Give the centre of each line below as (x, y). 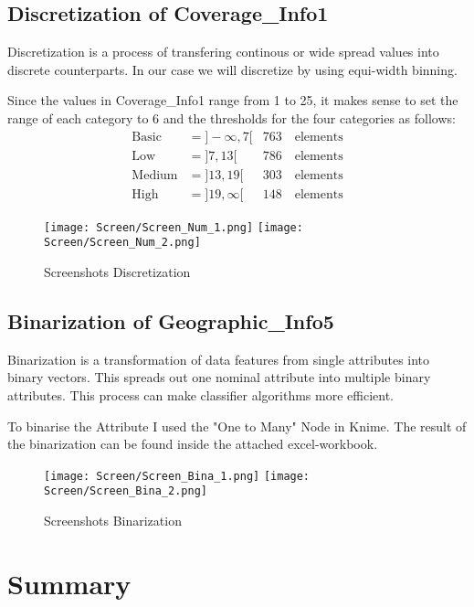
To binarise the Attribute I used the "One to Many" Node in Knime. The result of (237, 426)
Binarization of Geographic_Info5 (171, 321)
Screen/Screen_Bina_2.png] (126, 491)
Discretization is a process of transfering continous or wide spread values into (223, 52)
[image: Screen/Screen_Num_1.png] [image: (174, 227)
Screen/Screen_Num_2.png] (122, 243)
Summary (69, 583)
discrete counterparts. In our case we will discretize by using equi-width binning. (232, 69)
